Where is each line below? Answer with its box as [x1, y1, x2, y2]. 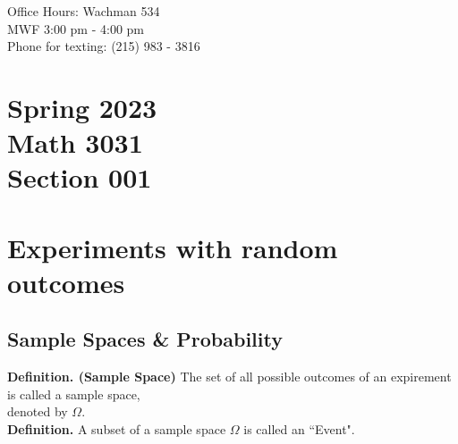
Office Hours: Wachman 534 [7, 2, 160, 20]
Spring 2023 [7, 88, 157, 125]
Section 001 [7, 159, 152, 196]
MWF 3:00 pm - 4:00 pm [7, 19, 145, 38]
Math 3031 [7, 124, 143, 161]
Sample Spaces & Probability [7, 325, 283, 353]
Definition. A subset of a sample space [7, 420, 226, 439]
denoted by [7, 402, 68, 421]
